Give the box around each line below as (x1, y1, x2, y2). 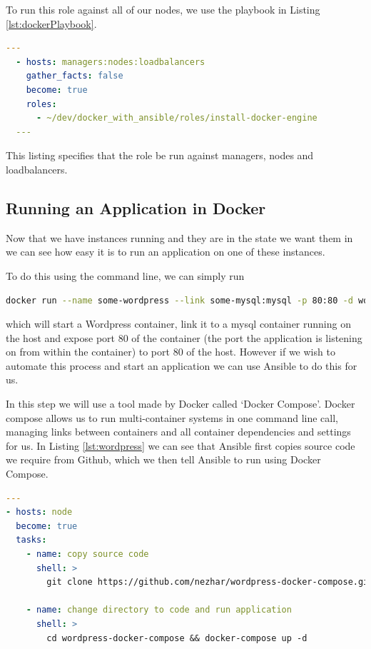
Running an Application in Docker (6, 196, 266, 218)
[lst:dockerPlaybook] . (6, 16, 97, 31)
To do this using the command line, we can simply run (6, 268, 245, 283)
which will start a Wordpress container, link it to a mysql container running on (6, 316, 351, 331)
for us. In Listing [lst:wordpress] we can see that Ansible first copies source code (6, 438, 355, 453)
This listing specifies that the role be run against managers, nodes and (6, 148, 314, 163)
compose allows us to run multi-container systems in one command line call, (6, 410, 338, 425)
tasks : (16, 535, 47, 545)
